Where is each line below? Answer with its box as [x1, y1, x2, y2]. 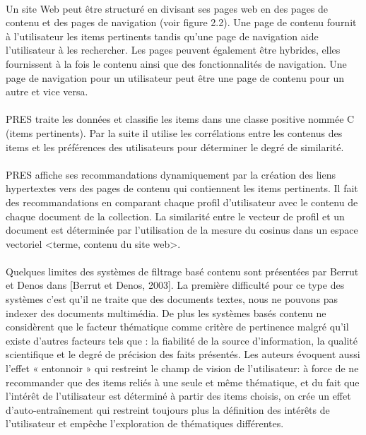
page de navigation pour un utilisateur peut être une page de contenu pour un [6, 70, 345, 85]
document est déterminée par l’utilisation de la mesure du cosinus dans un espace [6, 222, 358, 237]
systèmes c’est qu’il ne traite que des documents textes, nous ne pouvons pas [6, 292, 338, 306]
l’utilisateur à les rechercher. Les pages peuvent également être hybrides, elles [6, 42, 341, 57]
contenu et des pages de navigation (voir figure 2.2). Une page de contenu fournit [6, 15, 357, 30]
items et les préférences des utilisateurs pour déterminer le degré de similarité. [6, 139, 344, 154]
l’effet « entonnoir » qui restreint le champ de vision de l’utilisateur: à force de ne [6, 361, 359, 376]
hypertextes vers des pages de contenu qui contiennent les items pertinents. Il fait [6, 181, 358, 196]
